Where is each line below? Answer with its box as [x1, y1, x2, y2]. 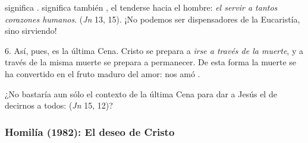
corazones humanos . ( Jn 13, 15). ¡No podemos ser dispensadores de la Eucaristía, [5, 12, 300, 25]
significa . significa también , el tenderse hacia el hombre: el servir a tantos [5, 1, 278, 13]
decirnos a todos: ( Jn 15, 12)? [5, 99, 113, 112]
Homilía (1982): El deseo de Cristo [5, 124, 175, 139]
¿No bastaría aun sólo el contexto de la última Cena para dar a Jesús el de [5, 87, 277, 100]
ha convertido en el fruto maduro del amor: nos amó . [5, 67, 200, 80]
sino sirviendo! [5, 24, 57, 37]
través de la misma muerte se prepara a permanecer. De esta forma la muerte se [5, 56, 296, 68]
